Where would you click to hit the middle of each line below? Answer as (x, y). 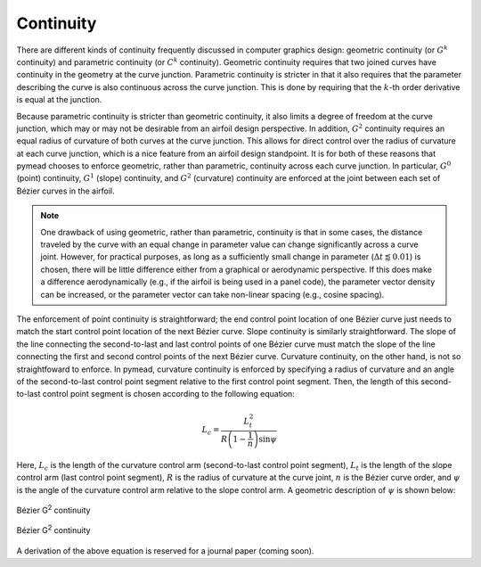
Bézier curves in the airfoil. (65, 191)
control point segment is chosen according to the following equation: (169, 394)
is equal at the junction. (59, 100)
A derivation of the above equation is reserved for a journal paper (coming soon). (165, 551)
